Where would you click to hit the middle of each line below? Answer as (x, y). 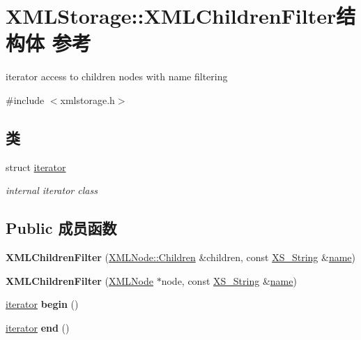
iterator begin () (42, 304)
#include (25, 99)
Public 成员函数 (61, 228)
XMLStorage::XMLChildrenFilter (171, 16)
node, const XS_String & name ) (229, 280)
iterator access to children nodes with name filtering (117, 76)
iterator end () (38, 327)
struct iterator (36, 167)
